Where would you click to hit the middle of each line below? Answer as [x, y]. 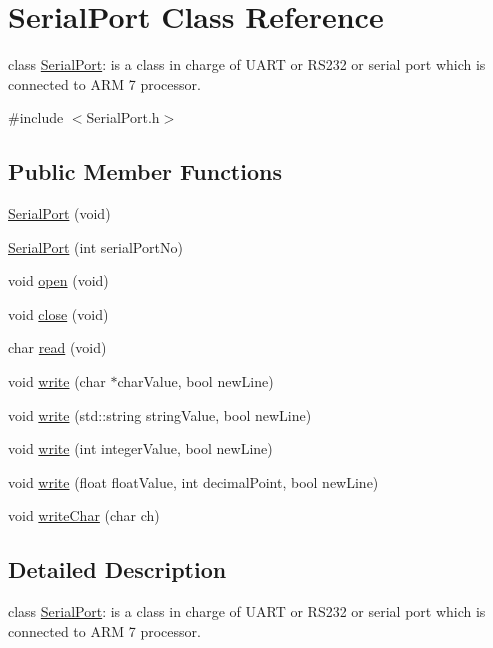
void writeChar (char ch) [84, 515]
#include [36, 117]
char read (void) [57, 347]
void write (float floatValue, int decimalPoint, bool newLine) [193, 481]
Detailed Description [117, 569]
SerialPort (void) [59, 213]
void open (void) [58, 280]
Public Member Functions [145, 171]
